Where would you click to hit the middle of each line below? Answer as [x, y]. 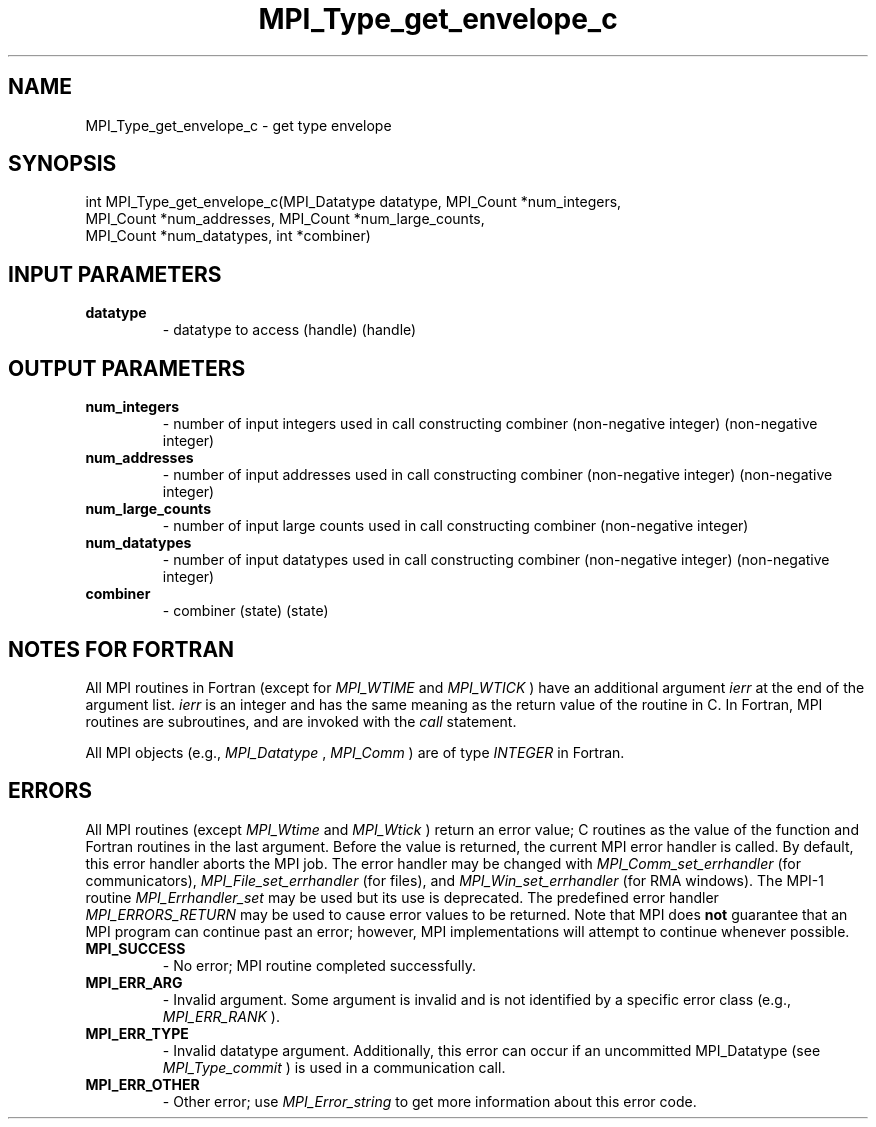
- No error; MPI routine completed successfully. [319, 965]
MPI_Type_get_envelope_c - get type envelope [238, 125]
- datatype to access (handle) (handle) [289, 330]
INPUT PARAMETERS [115, 274]
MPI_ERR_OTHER [142, 1084]
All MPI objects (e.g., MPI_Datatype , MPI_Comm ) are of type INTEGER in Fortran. [355, 752]
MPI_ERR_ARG [134, 982]
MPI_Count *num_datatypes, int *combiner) [228, 236]
